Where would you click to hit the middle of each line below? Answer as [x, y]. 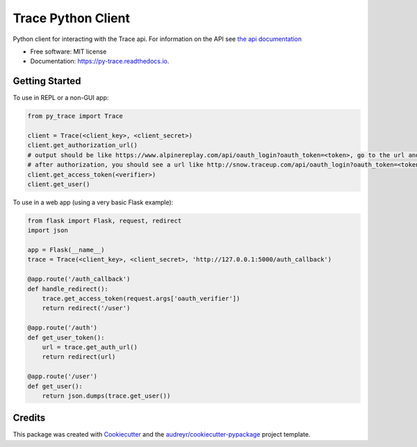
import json [48, 230]
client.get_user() [59, 184]
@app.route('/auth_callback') [79, 279]
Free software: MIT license [68, 51]
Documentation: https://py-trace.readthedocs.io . [100, 61]
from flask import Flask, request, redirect [105, 220]
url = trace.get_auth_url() [90, 347]
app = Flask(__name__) [66, 250]
